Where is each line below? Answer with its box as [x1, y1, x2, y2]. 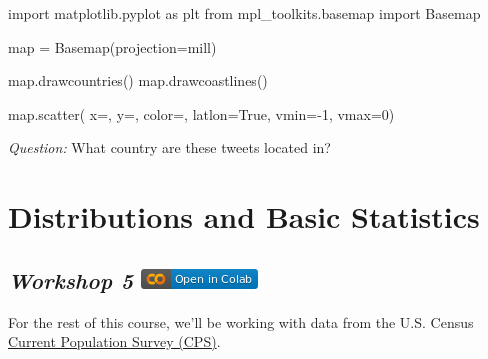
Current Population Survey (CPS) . [8, 331, 221, 352]
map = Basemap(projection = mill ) [8, 36, 217, 57]
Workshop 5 [8, 264, 134, 295]
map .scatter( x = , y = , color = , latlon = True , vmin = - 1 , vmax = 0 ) [8, 103, 395, 124]
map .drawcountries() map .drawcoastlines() [8, 70, 268, 91]
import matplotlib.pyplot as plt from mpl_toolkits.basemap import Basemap [8, 3, 481, 23]
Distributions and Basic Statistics [8, 196, 480, 237]
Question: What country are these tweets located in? [8, 137, 331, 158]
